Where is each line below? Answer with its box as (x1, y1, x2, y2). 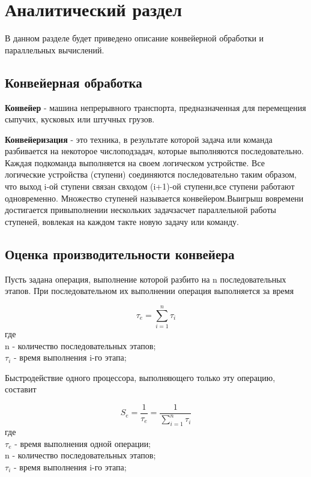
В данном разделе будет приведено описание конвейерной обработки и (5, 32, 264, 44)
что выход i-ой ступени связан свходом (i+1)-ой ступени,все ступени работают (5, 180, 295, 193)
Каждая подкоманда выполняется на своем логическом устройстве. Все (5, 156, 265, 169)
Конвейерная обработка (5, 73, 142, 91)
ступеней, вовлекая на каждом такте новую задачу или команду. (5, 215, 239, 227)
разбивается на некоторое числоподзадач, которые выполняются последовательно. (5, 145, 304, 157)
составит (5, 383, 37, 395)
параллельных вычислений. (5, 43, 104, 56)
